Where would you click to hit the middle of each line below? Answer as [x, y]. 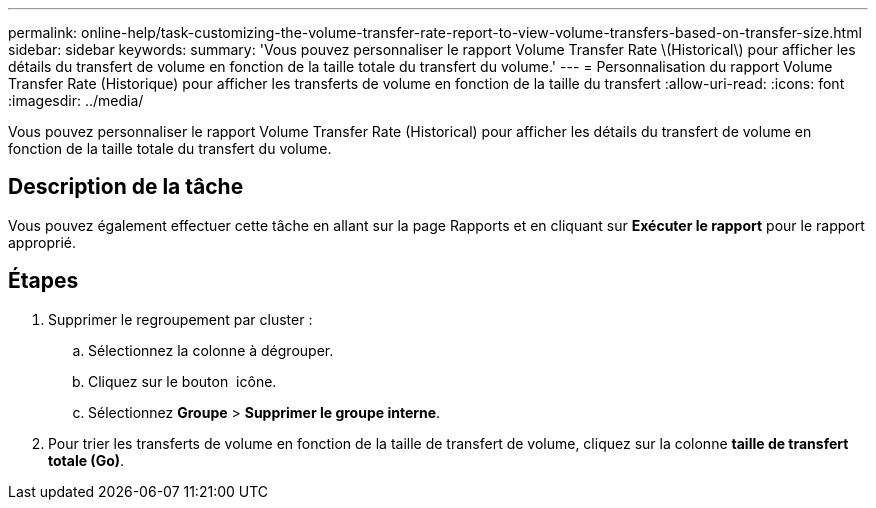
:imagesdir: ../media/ [76, 100]
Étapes [43, 281]
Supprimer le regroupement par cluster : [180, 319]
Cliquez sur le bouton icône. [182, 381]
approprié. [42, 242]
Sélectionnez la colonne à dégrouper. [211, 350]
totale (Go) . [86, 460]
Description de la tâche [126, 187]
